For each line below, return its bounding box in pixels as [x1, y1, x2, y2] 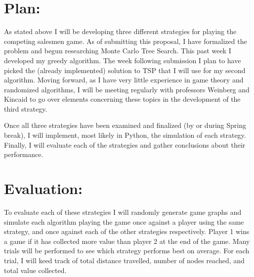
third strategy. [4, 103, 47, 114]
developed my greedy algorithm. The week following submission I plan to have [4, 55, 241, 65]
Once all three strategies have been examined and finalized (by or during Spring [4, 120, 246, 130]
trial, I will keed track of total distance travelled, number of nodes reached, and [4, 255, 245, 265]
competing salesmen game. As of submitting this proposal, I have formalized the [4, 36, 247, 46]
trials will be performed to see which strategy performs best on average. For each [4, 245, 250, 256]
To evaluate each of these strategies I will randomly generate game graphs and [4, 206, 242, 217]
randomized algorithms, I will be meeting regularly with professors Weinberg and [4, 84, 250, 94]
